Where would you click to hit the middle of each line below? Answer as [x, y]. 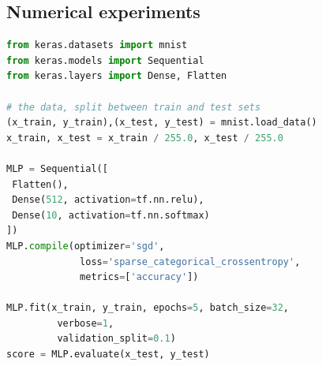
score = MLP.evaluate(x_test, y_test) [108, 355]
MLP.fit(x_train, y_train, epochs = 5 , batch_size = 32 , [148, 308]
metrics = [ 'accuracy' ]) [139, 277]
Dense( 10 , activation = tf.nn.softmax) [111, 215]
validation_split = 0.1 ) [116, 339]
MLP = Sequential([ [57, 168]
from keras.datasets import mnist [97, 45]
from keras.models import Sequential [105, 60]
